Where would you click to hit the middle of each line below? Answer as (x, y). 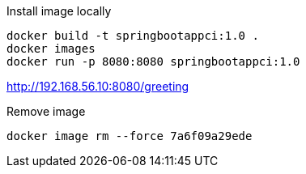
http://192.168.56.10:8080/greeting (98, 86)
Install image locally (59, 11)
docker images (51, 49)
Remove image (46, 111)
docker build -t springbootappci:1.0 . (133, 36)
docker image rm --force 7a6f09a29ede (130, 136)
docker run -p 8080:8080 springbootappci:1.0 (153, 62)
